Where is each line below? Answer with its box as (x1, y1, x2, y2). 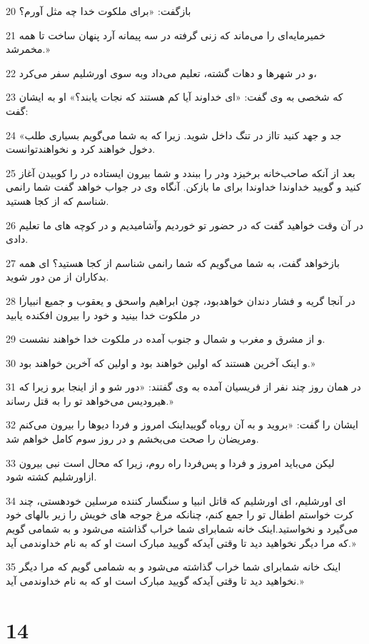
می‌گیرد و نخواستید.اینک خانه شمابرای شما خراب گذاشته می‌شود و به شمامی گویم (6, 521, 358, 536)
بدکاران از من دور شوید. (6, 269, 109, 284)
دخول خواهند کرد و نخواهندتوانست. (6, 141, 156, 156)
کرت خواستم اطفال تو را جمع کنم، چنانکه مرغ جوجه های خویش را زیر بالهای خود (6, 507, 354, 522)
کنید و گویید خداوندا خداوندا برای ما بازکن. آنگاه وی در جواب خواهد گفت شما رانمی (6, 179, 361, 194)
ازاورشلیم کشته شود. (6, 469, 97, 484)
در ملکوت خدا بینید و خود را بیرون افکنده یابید (6, 307, 201, 322)
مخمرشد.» (6, 41, 50, 56)
